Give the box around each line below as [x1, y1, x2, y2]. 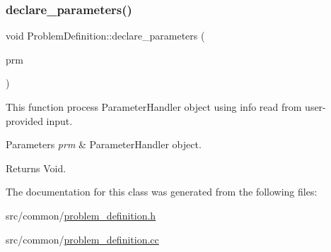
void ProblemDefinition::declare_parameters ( [6, 28, 205, 43]
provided [6, 113, 43, 128]
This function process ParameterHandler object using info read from [6, 100, 302, 114]
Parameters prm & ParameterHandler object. [6, 137, 202, 152]
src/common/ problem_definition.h [6, 208, 156, 222]
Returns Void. [6, 160, 66, 175]
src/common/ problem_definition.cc [6, 232, 159, 246]
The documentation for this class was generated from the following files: [6, 184, 318, 199]
